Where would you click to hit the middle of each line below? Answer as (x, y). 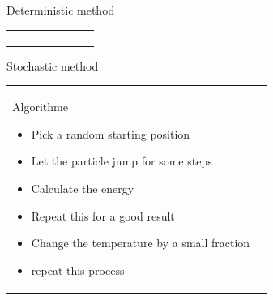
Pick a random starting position (111, 133)
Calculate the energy (83, 188)
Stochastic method (53, 65)
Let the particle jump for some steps (122, 161)
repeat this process (78, 270)
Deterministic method (61, 10)
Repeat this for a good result (103, 215)
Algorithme (40, 107)
